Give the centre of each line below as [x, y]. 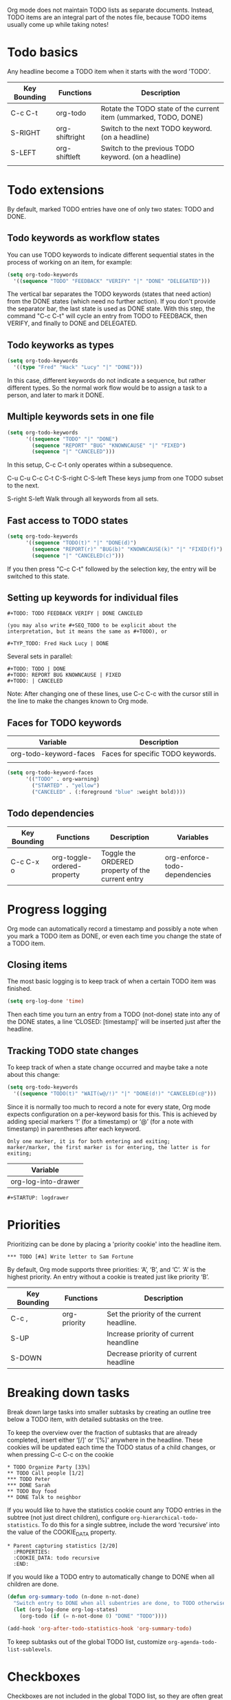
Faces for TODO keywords [64, 723]
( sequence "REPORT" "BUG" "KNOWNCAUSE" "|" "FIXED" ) [109, 445]
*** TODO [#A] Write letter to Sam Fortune [70, 1257]
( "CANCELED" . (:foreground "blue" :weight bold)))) [109, 792]
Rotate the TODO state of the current [160, 108]
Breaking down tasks [68, 1393]
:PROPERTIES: [32, 1552]
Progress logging [57, 909]
